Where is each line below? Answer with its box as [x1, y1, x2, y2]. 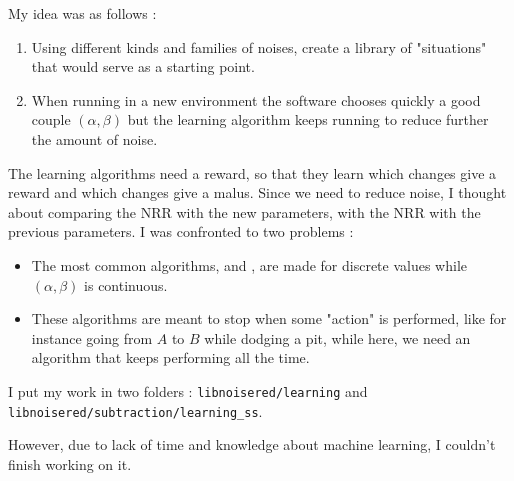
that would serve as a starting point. [31, 56, 255, 77]
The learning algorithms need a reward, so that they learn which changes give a [8, 162, 497, 183]
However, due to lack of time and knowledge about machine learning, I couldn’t [8, 434, 496, 455]
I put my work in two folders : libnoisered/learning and [8, 380, 368, 401]
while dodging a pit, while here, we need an [204, 327, 471, 348]
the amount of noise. [31, 128, 158, 149]
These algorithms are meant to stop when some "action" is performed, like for [31, 308, 507, 329]
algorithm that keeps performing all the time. [31, 347, 310, 368]
